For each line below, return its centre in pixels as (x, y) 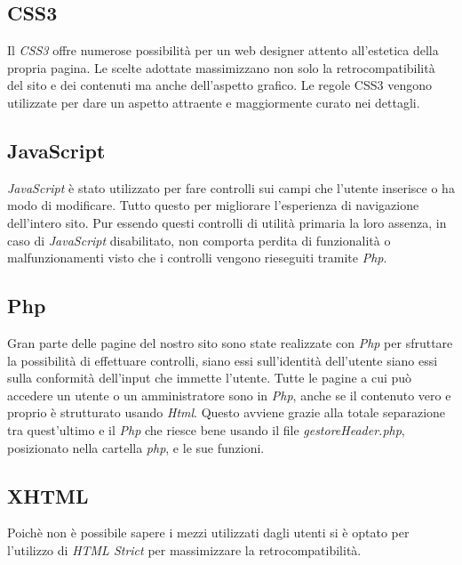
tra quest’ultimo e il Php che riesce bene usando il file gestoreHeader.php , (206, 429)
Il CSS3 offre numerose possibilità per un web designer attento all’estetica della (223, 50)
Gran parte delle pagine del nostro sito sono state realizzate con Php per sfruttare (230, 342)
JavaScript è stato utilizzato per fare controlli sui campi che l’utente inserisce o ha (231, 187)
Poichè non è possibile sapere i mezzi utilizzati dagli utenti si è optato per (208, 533)
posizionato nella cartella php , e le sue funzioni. (136, 447)
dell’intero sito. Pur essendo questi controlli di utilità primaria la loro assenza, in (227, 222)
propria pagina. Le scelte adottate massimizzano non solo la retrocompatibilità (221, 67)
